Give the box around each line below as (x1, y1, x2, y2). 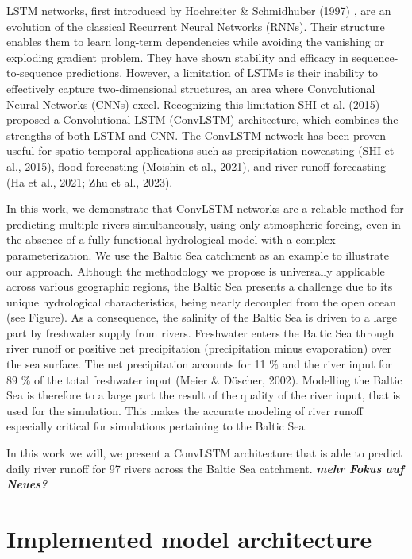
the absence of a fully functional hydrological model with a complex (6, 231, 336, 248)
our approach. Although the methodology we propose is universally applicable (6, 262, 385, 279)
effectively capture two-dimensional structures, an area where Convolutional (6, 79, 375, 96)
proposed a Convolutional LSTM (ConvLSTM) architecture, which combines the (6, 111, 399, 128)
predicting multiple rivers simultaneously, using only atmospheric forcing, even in (6, 215, 401, 232)
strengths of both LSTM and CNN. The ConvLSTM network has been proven (6, 126, 386, 143)
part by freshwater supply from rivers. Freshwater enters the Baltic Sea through (6, 324, 395, 341)
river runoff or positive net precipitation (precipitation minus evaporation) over (6, 340, 392, 357)
